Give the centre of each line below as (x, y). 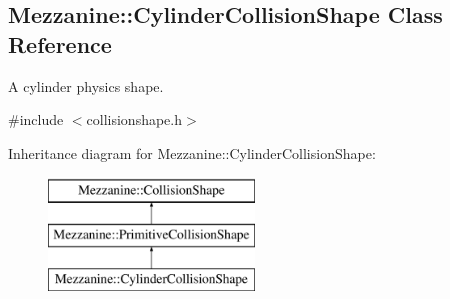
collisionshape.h (134, 119)
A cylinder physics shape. (86, 85)
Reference (60, 43)
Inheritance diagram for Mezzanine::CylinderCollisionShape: (192, 152)
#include (36, 119)
